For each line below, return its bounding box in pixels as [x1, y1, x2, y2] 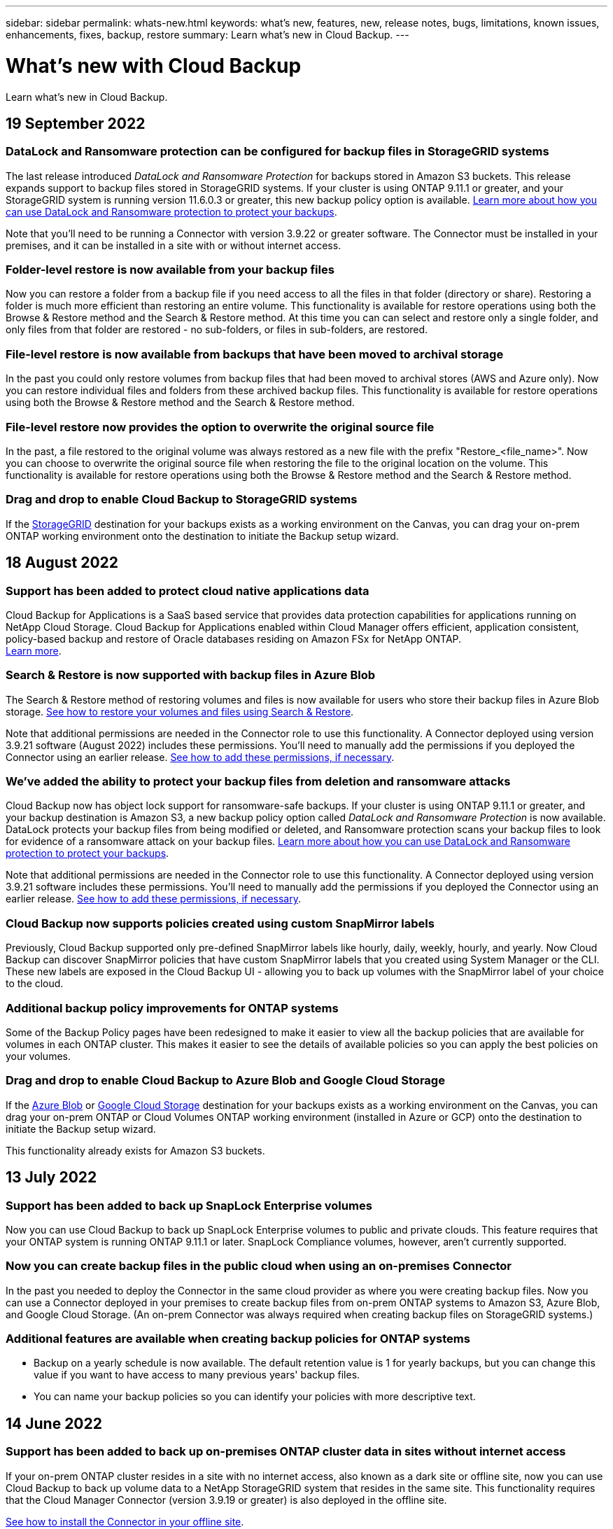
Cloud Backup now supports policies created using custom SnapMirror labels [6, 916, 435, 930]
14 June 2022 [6, 1414, 102, 1432]
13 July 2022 [6, 1168, 97, 1187]
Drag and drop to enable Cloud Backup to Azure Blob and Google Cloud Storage [6, 1073, 445, 1088]
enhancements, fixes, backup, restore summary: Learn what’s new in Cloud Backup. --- [6, 29, 409, 41]
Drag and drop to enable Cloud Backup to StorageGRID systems [6, 492, 358, 507]
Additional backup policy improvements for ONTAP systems [6, 1000, 339, 1015]
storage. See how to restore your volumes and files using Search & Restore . [6, 705, 354, 718]
